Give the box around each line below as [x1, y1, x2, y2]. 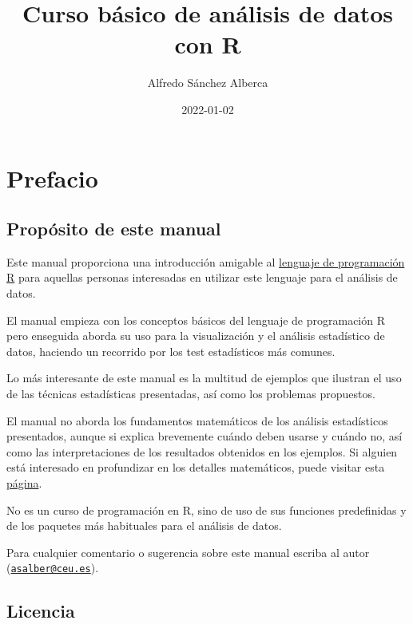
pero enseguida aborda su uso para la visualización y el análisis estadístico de [6, 327, 385, 344]
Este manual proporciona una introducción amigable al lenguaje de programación [6, 253, 405, 270]
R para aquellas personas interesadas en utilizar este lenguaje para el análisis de [6, 269, 398, 286]
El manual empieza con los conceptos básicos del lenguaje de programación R [6, 311, 386, 328]
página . [6, 475, 42, 492]
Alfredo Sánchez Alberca [147, 74, 268, 91]
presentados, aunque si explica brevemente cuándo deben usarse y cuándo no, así [6, 428, 403, 444]
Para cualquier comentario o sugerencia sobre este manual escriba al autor [6, 543, 370, 560]
